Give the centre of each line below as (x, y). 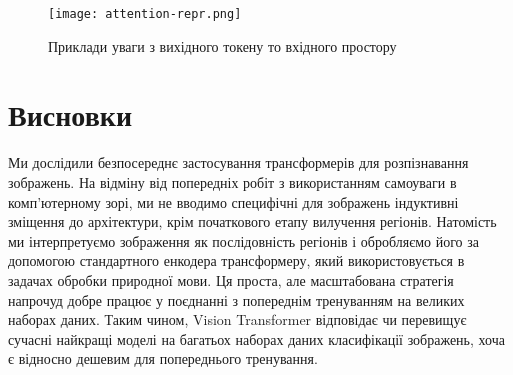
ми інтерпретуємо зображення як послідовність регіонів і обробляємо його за (243, 240)
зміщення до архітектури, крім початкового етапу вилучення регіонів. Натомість (252, 221)
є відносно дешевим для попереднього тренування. (163, 358)
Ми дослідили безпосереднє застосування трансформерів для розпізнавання (238, 162)
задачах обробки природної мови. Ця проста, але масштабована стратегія (231, 279)
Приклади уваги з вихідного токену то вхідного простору (222, 45)
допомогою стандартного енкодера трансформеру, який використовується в (236, 260)
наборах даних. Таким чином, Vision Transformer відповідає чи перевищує (237, 319)
